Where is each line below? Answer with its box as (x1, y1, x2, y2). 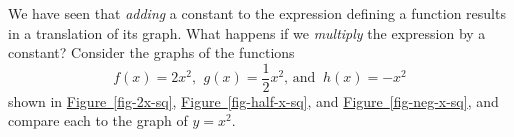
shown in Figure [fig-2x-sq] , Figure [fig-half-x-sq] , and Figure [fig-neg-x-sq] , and (8, 90, 499, 111)
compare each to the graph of (8, 110, 188, 131)
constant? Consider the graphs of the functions (8, 42, 295, 63)
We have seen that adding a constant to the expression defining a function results (8, 3, 506, 23)
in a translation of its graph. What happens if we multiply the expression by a (8, 22, 486, 43)
